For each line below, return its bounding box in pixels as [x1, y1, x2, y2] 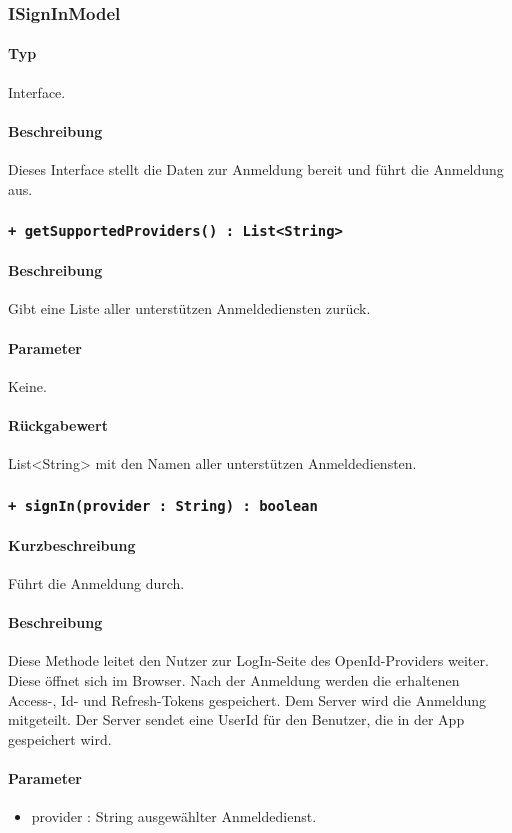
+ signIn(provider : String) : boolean [8, 497, 318, 514]
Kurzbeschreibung [8, 534, 136, 555]
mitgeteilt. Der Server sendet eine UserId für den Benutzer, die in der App [8, 709, 465, 730]
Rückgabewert [8, 415, 108, 435]
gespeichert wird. [8, 728, 112, 749]
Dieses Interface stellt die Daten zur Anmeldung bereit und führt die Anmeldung [8, 159, 504, 180]
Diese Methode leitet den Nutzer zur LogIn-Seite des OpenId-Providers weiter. [8, 650, 489, 671]
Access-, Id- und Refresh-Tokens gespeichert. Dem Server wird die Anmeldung [8, 689, 487, 710]
